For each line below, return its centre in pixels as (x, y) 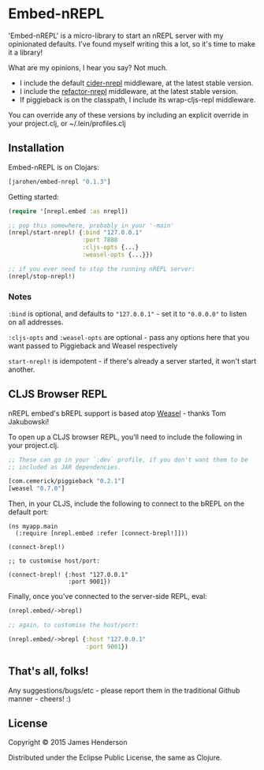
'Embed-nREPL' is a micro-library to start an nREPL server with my (116, 36)
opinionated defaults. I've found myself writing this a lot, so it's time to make (132, 43)
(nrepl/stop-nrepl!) (42, 276)
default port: (28, 512)
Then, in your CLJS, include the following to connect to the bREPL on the (126, 504)
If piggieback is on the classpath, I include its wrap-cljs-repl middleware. (138, 99)
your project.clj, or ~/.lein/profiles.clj (67, 123)
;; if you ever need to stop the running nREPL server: (102, 269)
